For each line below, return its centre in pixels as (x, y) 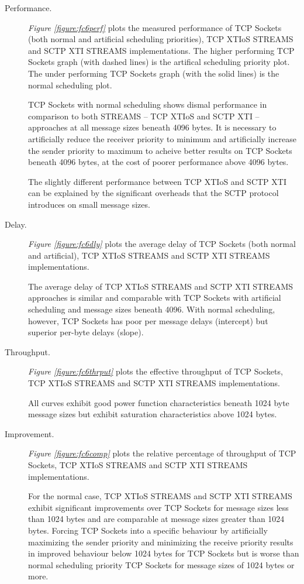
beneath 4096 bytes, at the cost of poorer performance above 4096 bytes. (158, 162)
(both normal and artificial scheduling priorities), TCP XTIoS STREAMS (161, 39)
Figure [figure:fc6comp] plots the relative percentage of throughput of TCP (162, 453)
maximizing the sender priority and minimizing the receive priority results (161, 542)
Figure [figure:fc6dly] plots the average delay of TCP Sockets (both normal (162, 244)
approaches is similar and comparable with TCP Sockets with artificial (155, 298)
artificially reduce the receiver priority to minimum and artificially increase (162, 138)
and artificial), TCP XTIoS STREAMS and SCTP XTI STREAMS (149, 255)
